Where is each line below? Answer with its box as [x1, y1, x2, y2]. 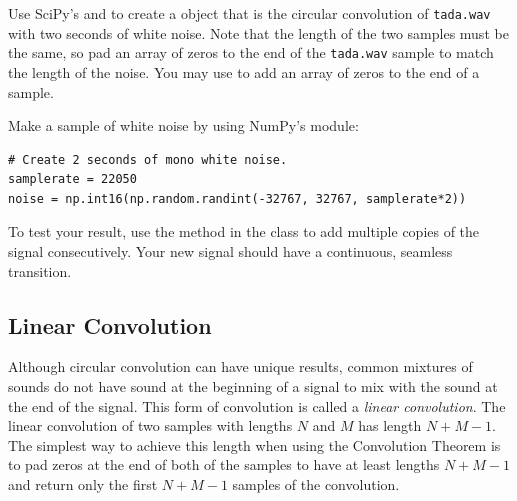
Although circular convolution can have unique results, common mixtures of [8, 356, 473, 377]
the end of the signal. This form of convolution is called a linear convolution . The [8, 395, 506, 416]
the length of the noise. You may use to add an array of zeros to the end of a [8, 61, 480, 82]
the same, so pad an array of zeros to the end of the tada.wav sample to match [8, 42, 494, 63]
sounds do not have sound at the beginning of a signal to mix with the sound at [8, 376, 498, 397]
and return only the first [8, 474, 158, 495]
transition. [8, 260, 72, 281]
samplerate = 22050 [8, 172, 137, 187]
